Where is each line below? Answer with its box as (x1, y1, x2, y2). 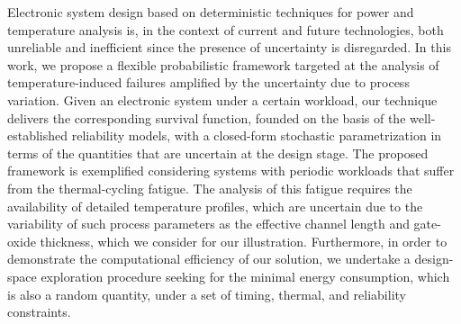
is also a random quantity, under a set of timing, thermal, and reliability (7, 284, 406, 303)
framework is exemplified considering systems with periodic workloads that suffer (7, 161, 455, 180)
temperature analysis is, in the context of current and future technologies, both (7, 20, 444, 39)
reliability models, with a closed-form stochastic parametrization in (71, 126, 442, 145)
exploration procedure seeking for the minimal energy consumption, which (41, 266, 450, 285)
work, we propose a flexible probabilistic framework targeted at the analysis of (7, 55, 439, 74)
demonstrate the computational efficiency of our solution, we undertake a (7, 249, 411, 268)
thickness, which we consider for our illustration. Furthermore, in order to (40, 231, 447, 250)
